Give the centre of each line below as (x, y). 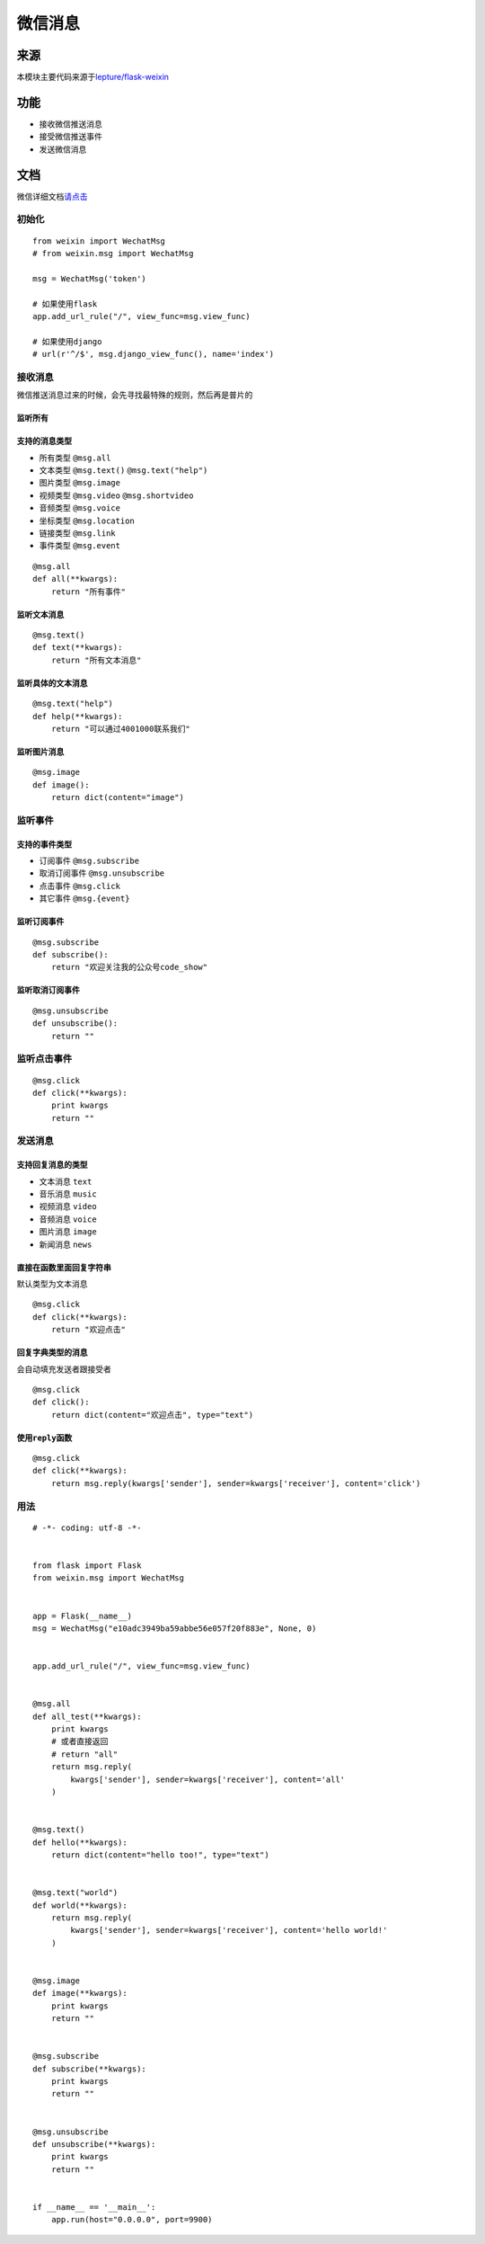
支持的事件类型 (44, 844)
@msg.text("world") (75, 1893)
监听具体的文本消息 (52, 682)
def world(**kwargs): (80, 1905)
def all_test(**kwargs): (87, 1716)
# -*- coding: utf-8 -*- (87, 1527)
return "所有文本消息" (96, 660)
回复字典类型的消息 (52, 1352)
